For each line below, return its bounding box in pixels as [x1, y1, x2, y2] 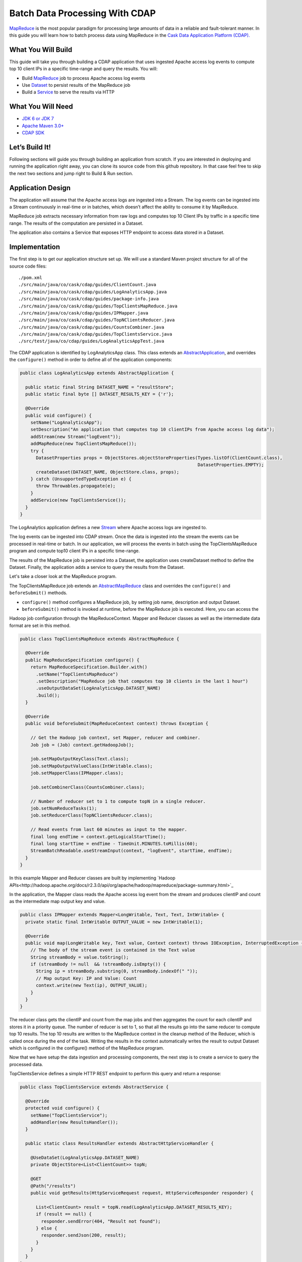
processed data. [9, 1061, 43, 1067]
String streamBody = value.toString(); [30, 954, 129, 960]
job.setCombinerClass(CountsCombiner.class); [30, 784, 145, 790]
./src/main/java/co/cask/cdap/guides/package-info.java [18, 296, 159, 302]
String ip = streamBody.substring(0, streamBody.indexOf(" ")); [36, 968, 198, 974]
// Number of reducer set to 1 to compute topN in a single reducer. [30, 798, 206, 804]
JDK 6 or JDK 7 [22, 116, 54, 122]
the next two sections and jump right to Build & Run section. [9, 170, 133, 176]
